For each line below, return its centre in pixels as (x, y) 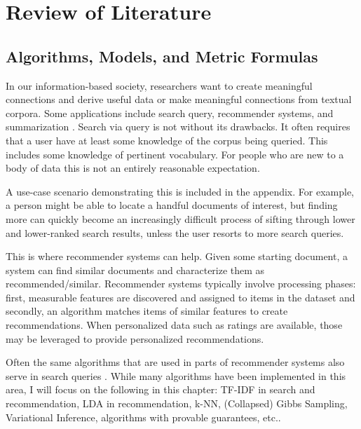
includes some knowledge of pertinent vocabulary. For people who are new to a (175, 154)
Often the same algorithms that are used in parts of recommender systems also (175, 362)
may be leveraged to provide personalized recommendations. (135, 338)
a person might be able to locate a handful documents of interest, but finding (172, 205)
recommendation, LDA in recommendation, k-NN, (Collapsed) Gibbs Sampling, (177, 403)
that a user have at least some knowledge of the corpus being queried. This (167, 140)
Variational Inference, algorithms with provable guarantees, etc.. (143, 417)
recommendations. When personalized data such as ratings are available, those (174, 325)
